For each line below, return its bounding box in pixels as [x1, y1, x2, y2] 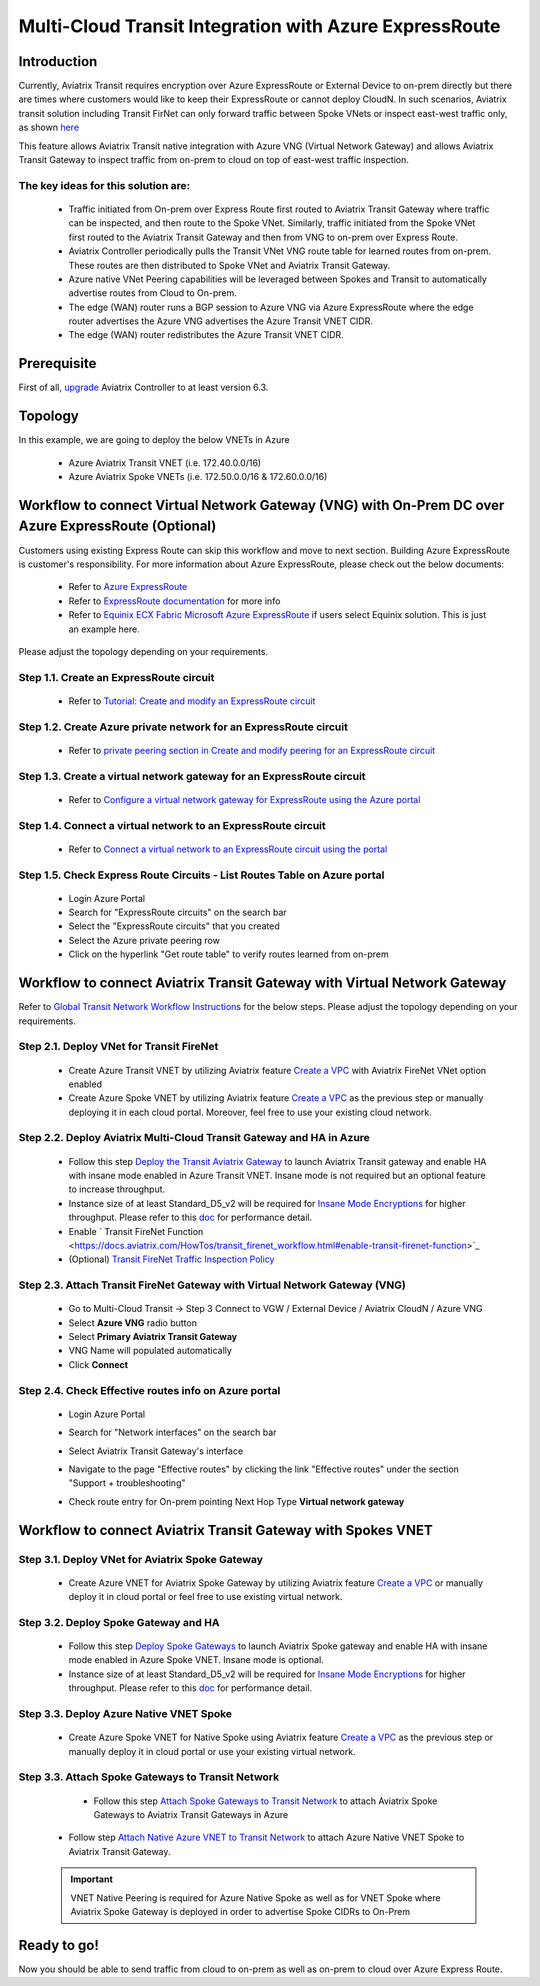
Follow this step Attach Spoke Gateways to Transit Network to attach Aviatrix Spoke [93, 1795, 438, 1807]
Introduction [18, 53, 98, 70]
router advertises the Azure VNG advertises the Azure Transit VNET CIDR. [68, 315, 374, 327]
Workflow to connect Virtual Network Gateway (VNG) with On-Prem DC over [18, 496, 505, 514]
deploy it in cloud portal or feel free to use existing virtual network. [68, 1591, 343, 1603]
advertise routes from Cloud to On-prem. [68, 287, 237, 299]
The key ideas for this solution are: [18, 178, 190, 192]
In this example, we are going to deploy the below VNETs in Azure [18, 434, 290, 446]
